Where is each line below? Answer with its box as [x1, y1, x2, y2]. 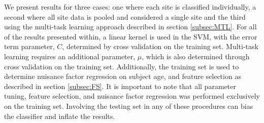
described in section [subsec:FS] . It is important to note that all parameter [4, 80, 236, 91]
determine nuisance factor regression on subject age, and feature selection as [4, 71, 241, 81]
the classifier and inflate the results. [4, 110, 115, 121]
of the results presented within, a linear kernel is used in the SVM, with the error [4, 31, 257, 42]
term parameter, [4, 41, 55, 52]
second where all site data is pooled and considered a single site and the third [4, 11, 246, 22]
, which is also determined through [142, 51, 250, 61]
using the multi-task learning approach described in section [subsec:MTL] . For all [4, 21, 257, 32]
